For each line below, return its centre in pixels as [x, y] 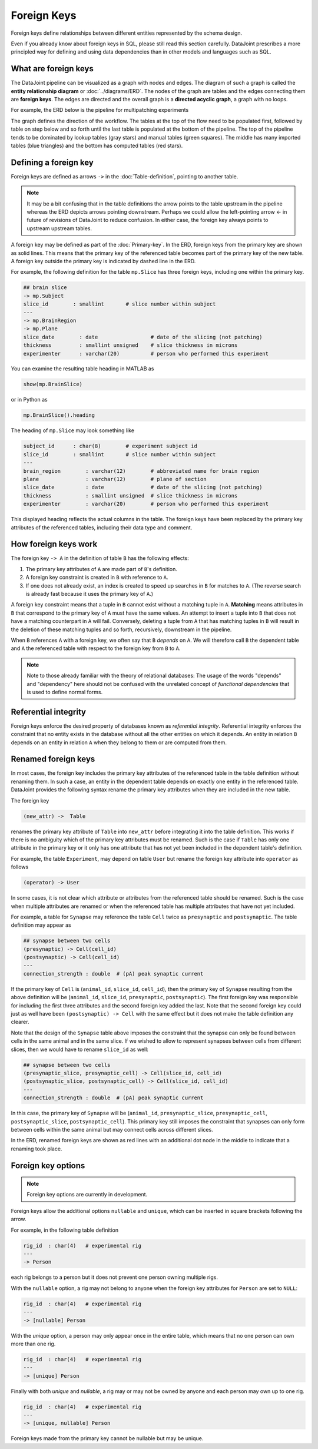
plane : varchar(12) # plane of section [115, 479]
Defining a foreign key [52, 162]
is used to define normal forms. [65, 692]
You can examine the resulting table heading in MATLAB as [82, 369]
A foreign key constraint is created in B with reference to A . [97, 578]
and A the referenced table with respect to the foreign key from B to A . [96, 648]
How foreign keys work [54, 544]
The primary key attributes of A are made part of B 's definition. [102, 569]
